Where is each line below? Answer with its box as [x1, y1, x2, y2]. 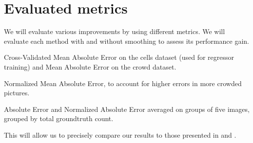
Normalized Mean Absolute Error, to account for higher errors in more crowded [4, 78, 242, 88]
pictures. [4, 88, 30, 98]
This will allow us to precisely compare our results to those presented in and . [4, 129, 236, 140]
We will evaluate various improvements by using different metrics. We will [4, 26, 225, 36]
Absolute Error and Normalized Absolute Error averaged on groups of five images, [4, 104, 250, 114]
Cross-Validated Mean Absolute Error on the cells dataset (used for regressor [4, 52, 234, 62]
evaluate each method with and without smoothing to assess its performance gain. [4, 36, 249, 46]
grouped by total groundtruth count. [4, 113, 114, 124]
